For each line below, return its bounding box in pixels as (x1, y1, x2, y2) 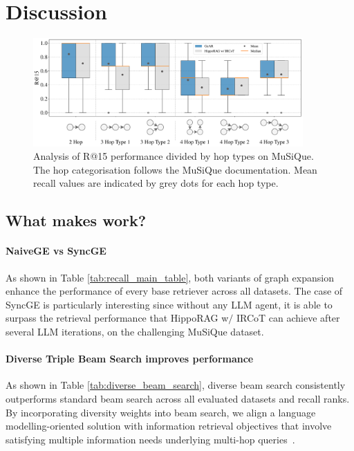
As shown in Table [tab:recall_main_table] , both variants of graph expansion (6, 270, 334, 284)
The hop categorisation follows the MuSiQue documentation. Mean (33, 162, 317, 176)
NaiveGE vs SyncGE (6, 243, 106, 258)
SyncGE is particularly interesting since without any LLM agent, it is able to (6, 297, 333, 311)
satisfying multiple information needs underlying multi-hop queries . (6, 432, 295, 446)
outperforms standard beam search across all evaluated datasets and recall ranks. (6, 392, 350, 405)
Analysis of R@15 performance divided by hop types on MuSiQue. (33, 149, 314, 163)
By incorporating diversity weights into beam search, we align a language (6, 405, 316, 419)
